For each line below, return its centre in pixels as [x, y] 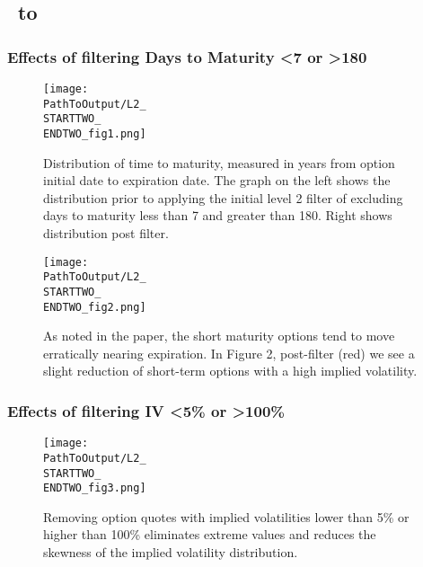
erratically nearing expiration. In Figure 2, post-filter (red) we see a [229, 353]
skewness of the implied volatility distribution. [171, 552]
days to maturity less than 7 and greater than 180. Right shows [218, 215]
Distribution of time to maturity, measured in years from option [219, 162]
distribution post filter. [106, 233]
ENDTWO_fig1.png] [95, 133]
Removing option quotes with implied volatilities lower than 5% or [226, 516]
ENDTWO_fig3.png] [95, 488]
